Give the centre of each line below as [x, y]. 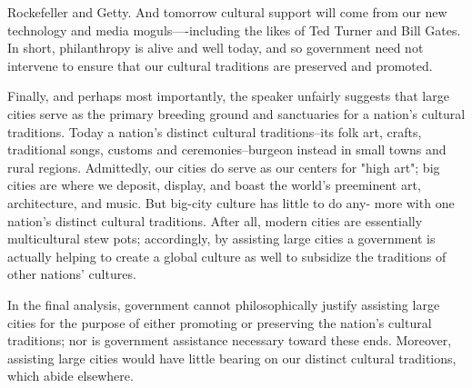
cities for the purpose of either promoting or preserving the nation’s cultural [220, 322]
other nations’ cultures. [72, 274]
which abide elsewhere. [70, 376]
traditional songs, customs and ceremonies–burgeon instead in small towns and [227, 149]
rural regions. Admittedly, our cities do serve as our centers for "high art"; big [224, 167]
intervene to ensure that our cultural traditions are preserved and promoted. [220, 65]
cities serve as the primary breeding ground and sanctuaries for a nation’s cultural [236, 113]
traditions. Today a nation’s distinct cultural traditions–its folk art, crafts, [215, 131]
